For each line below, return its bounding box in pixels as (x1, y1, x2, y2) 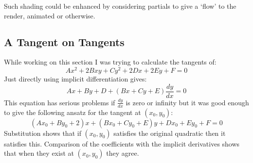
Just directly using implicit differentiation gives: (4, 74, 147, 84)
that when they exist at (4, 148, 74, 158)
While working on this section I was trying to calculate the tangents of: (4, 57, 217, 67)
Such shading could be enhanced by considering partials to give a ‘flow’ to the (4, 1, 236, 11)
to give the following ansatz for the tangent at (4, 107, 141, 117)
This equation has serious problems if (4, 97, 115, 107)
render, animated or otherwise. (4, 10, 95, 20)
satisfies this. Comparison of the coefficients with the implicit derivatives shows (4, 138, 240, 148)
